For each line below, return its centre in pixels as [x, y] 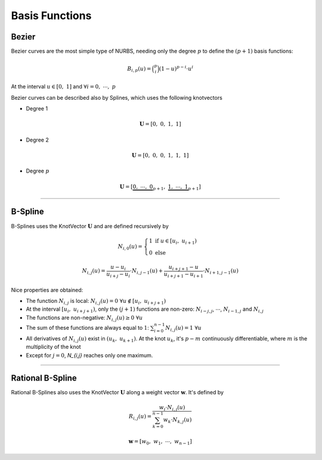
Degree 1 [37, 109]
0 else [158, 253]
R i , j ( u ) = [140, 417]
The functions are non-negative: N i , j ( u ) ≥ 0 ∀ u [84, 318]
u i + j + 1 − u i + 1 [184, 275]
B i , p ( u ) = [139, 69]
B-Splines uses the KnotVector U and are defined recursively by [90, 226]
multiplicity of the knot [53, 347]
